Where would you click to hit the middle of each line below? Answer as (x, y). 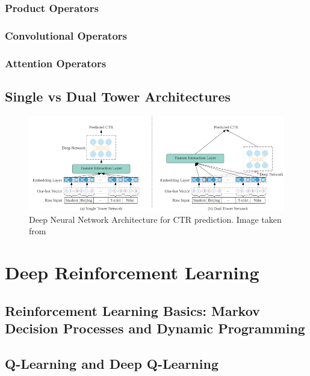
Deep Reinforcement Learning (132, 272)
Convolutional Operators (66, 35)
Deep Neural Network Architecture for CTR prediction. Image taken (155, 219)
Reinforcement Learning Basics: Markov (132, 310)
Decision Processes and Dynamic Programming (155, 328)
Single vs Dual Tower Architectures (118, 96)
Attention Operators (56, 63)
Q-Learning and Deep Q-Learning (112, 363)
